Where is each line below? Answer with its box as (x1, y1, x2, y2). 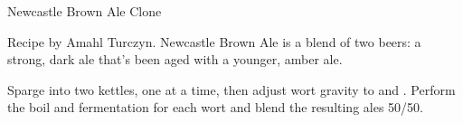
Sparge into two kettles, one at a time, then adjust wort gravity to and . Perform (7, 80, 456, 99)
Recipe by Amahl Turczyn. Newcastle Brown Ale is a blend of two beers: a (7, 32, 421, 51)
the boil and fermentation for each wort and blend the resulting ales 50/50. (7, 98, 423, 117)
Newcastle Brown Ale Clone (7, 2, 162, 20)
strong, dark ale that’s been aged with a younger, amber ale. (7, 50, 343, 69)
